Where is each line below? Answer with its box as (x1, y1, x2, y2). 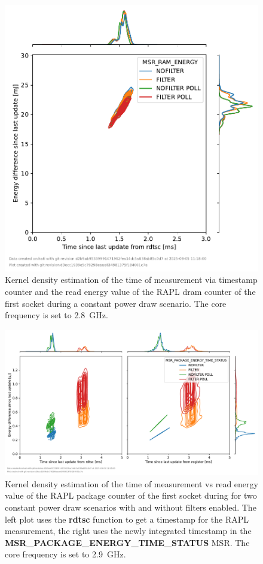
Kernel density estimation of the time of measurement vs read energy (5, 477, 258, 490)
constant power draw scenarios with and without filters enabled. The (5, 500, 256, 513)
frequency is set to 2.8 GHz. (5, 309, 108, 321)
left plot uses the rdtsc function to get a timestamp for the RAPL (5, 512, 249, 525)
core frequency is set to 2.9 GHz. (5, 548, 126, 560)
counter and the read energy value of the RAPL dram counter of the (5, 285, 256, 297)
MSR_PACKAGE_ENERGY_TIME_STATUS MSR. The (5, 536, 250, 548)
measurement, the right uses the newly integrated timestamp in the (5, 524, 252, 537)
